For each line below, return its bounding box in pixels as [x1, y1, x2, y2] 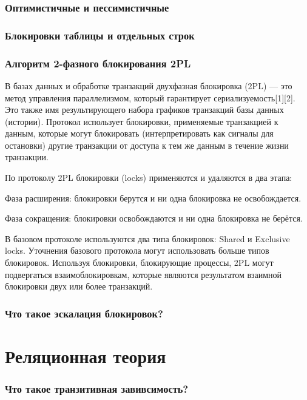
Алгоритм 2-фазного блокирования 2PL [5, 55, 191, 70]
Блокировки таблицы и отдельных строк [5, 27, 195, 42]
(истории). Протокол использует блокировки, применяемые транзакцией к [5, 115, 278, 127]
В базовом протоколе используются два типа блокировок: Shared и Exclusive [5, 232, 290, 245]
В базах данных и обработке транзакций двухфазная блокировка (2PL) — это [5, 79, 292, 92]
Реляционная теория [5, 343, 166, 368]
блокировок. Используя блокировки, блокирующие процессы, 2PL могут [5, 256, 274, 269]
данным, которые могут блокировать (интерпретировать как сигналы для [5, 127, 274, 140]
